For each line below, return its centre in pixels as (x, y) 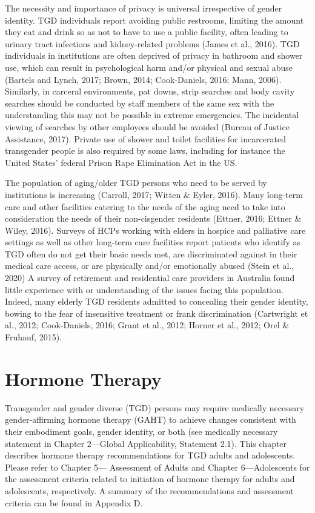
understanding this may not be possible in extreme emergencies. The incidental (152, 115)
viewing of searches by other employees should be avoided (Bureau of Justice (147, 126)
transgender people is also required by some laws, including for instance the (145, 151)
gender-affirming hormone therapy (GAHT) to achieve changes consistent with (151, 419)
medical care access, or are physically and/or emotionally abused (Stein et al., (150, 266)
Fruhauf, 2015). (33, 337)
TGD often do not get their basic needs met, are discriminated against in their (151, 253)
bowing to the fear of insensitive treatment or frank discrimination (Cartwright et (157, 313)
